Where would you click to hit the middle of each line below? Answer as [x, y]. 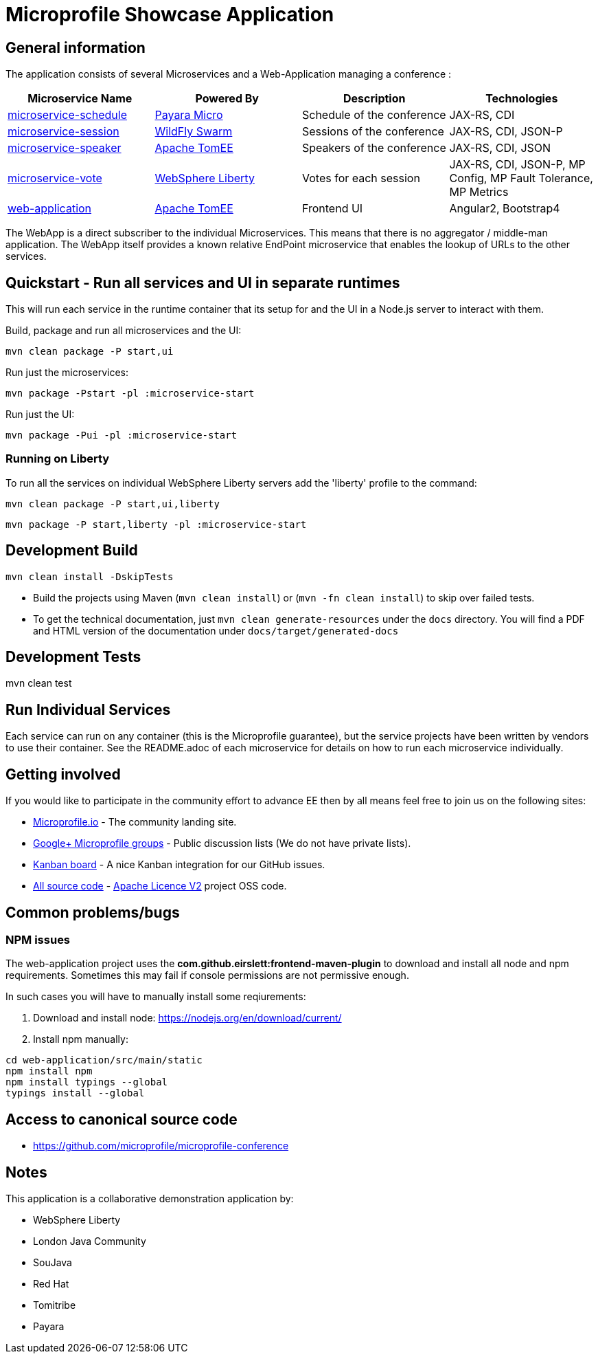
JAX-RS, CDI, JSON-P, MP [517, 165]
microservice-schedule [67, 115]
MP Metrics [479, 192]
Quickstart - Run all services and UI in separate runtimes [203, 283]
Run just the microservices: [67, 373]
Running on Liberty [58, 459]
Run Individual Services [88, 709]
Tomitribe [55, 1305]
